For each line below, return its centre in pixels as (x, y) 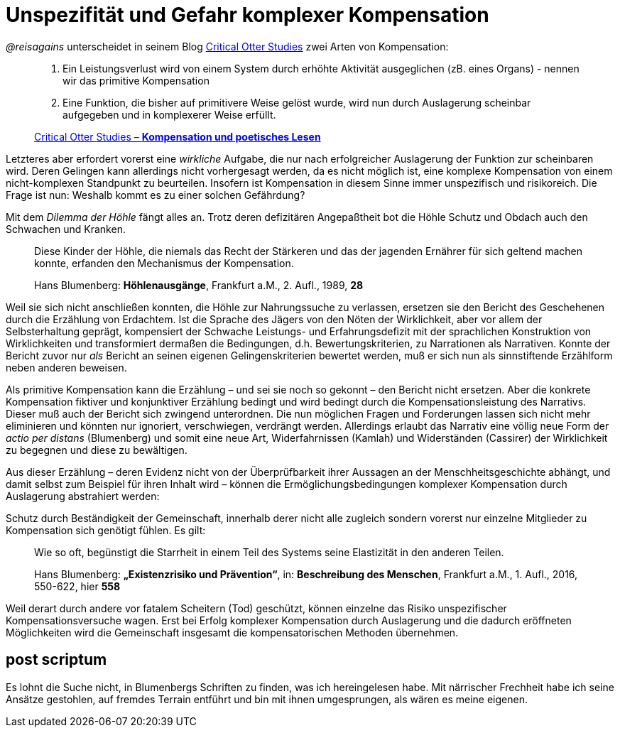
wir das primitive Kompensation (136, 80)
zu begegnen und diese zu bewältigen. (97, 450)
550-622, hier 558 (77, 586)
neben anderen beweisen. (66, 367)
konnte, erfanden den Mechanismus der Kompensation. (164, 263)
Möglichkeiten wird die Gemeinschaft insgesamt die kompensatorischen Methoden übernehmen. (232, 632)
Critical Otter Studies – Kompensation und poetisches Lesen (178, 136)
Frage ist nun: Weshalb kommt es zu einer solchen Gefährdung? (156, 195)
